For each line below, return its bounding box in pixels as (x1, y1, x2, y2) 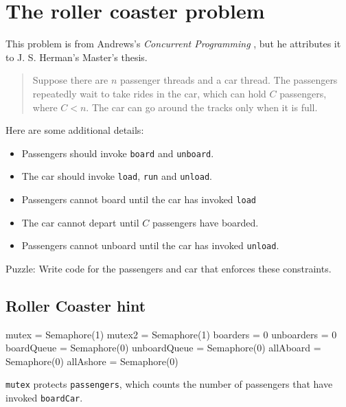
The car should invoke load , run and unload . (21, 169, 212, 183)
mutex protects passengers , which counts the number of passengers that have (5, 377, 333, 391)
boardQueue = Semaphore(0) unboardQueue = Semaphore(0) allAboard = (5, 340, 321, 355)
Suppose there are (32, 73, 108, 87)
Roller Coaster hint (5, 294, 146, 316)
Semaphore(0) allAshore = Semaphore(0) (5, 353, 178, 368)
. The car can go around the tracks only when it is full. (86, 100, 318, 114)
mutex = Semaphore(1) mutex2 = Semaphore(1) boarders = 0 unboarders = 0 (5, 327, 337, 341)
